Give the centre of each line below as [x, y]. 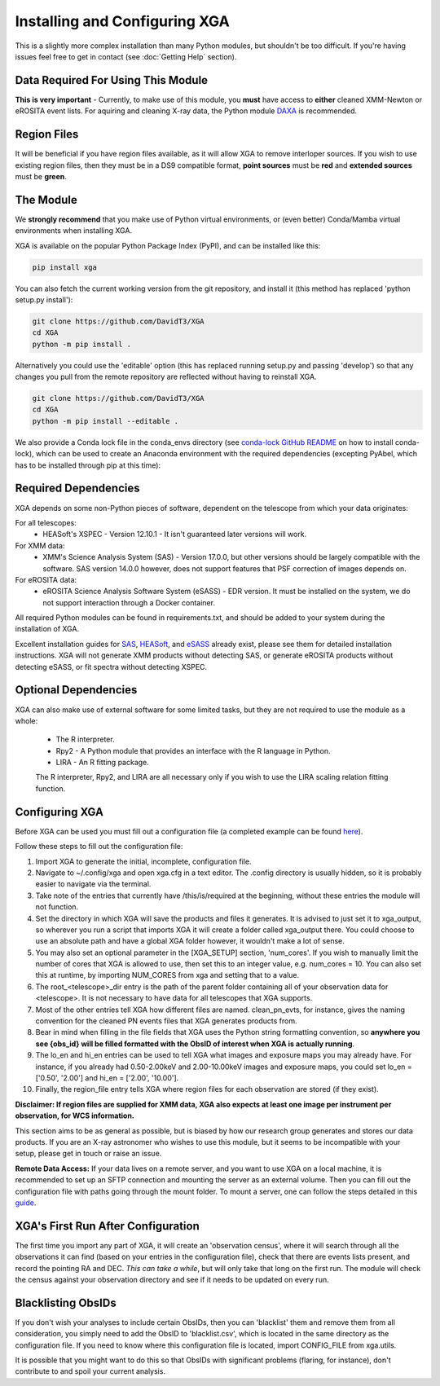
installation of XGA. [47, 629]
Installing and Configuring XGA [122, 21]
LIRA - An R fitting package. [103, 763]
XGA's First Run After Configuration [107, 1226]
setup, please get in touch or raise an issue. [88, 1154]
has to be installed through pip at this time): [88, 465]
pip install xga [65, 267]
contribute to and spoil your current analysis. [90, 1371]
